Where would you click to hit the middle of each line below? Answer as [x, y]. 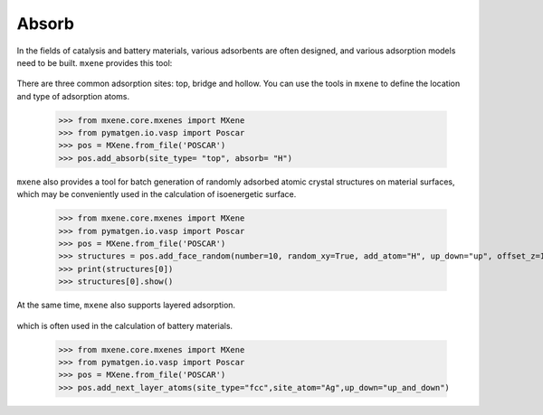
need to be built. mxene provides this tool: [95, 62]
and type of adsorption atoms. [73, 96]
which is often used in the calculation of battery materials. [125, 325]
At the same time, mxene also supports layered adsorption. [126, 305]
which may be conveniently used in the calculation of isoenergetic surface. [157, 194]
